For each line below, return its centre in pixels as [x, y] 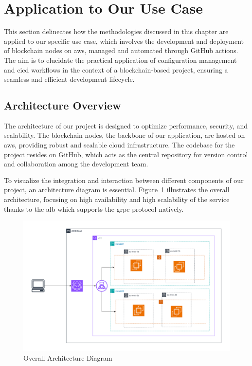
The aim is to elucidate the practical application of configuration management [120, 60]
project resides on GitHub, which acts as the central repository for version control [126, 154]
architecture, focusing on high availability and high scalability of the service [117, 199]
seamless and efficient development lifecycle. [69, 79]
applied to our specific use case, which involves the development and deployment [124, 41]
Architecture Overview [63, 105]
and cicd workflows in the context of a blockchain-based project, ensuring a [116, 69]
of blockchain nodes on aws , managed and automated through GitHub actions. [121, 50]
